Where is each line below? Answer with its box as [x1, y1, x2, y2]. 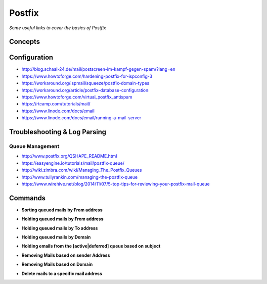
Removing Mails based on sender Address [21, 252, 110, 258]
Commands [9, 193, 46, 202]
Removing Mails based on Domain [21, 261, 93, 267]
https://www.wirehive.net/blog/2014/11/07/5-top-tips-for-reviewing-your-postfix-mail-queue [21, 181, 210, 187]
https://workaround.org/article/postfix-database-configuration [21, 87, 149, 93]
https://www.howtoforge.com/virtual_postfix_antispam [21, 94, 133, 100]
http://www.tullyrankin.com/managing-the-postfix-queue [21, 174, 138, 180]
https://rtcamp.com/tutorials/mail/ [21, 101, 91, 107]
